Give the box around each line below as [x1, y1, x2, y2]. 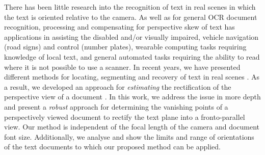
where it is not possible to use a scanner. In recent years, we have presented [4, 61, 241, 72]
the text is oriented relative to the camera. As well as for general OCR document [4, 11, 257, 22]
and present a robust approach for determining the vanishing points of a [4, 101, 228, 112]
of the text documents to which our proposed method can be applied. [4, 141, 221, 152]
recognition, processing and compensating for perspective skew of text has [4, 21, 235, 32]
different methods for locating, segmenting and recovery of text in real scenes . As [4, 71, 260, 82]
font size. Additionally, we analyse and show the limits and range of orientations [4, 131, 254, 142]
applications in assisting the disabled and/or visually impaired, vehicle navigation [4, 31, 259, 42]
